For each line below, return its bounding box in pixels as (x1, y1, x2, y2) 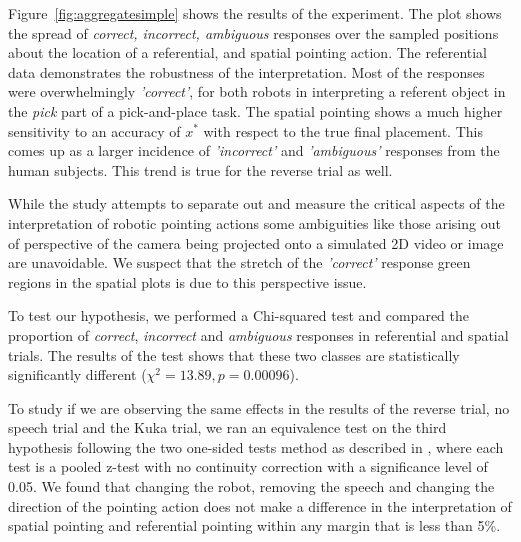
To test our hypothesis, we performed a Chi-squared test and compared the (8, 305, 470, 326)
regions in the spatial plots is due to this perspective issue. (8, 271, 367, 292)
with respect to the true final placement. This (203, 120, 483, 141)
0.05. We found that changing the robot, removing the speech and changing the (8, 476, 495, 497)
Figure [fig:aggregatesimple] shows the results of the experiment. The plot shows (8, 3, 502, 23)
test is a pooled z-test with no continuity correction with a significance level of (8, 456, 488, 477)
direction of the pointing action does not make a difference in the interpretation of (8, 495, 512, 516)
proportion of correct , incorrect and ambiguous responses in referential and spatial (8, 324, 509, 345)
